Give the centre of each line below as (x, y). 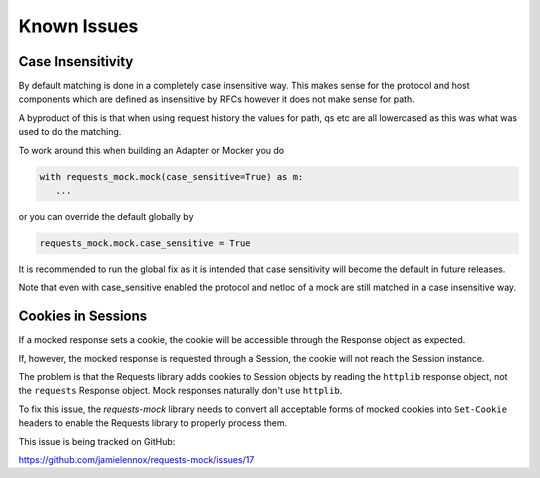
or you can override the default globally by (106, 216)
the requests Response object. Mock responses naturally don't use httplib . (180, 391)
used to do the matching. (70, 132)
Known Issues (78, 26)
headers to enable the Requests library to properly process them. (153, 423)
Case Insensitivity (76, 61)
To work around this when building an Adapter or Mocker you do (151, 150)
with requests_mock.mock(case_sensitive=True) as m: (171, 176)
